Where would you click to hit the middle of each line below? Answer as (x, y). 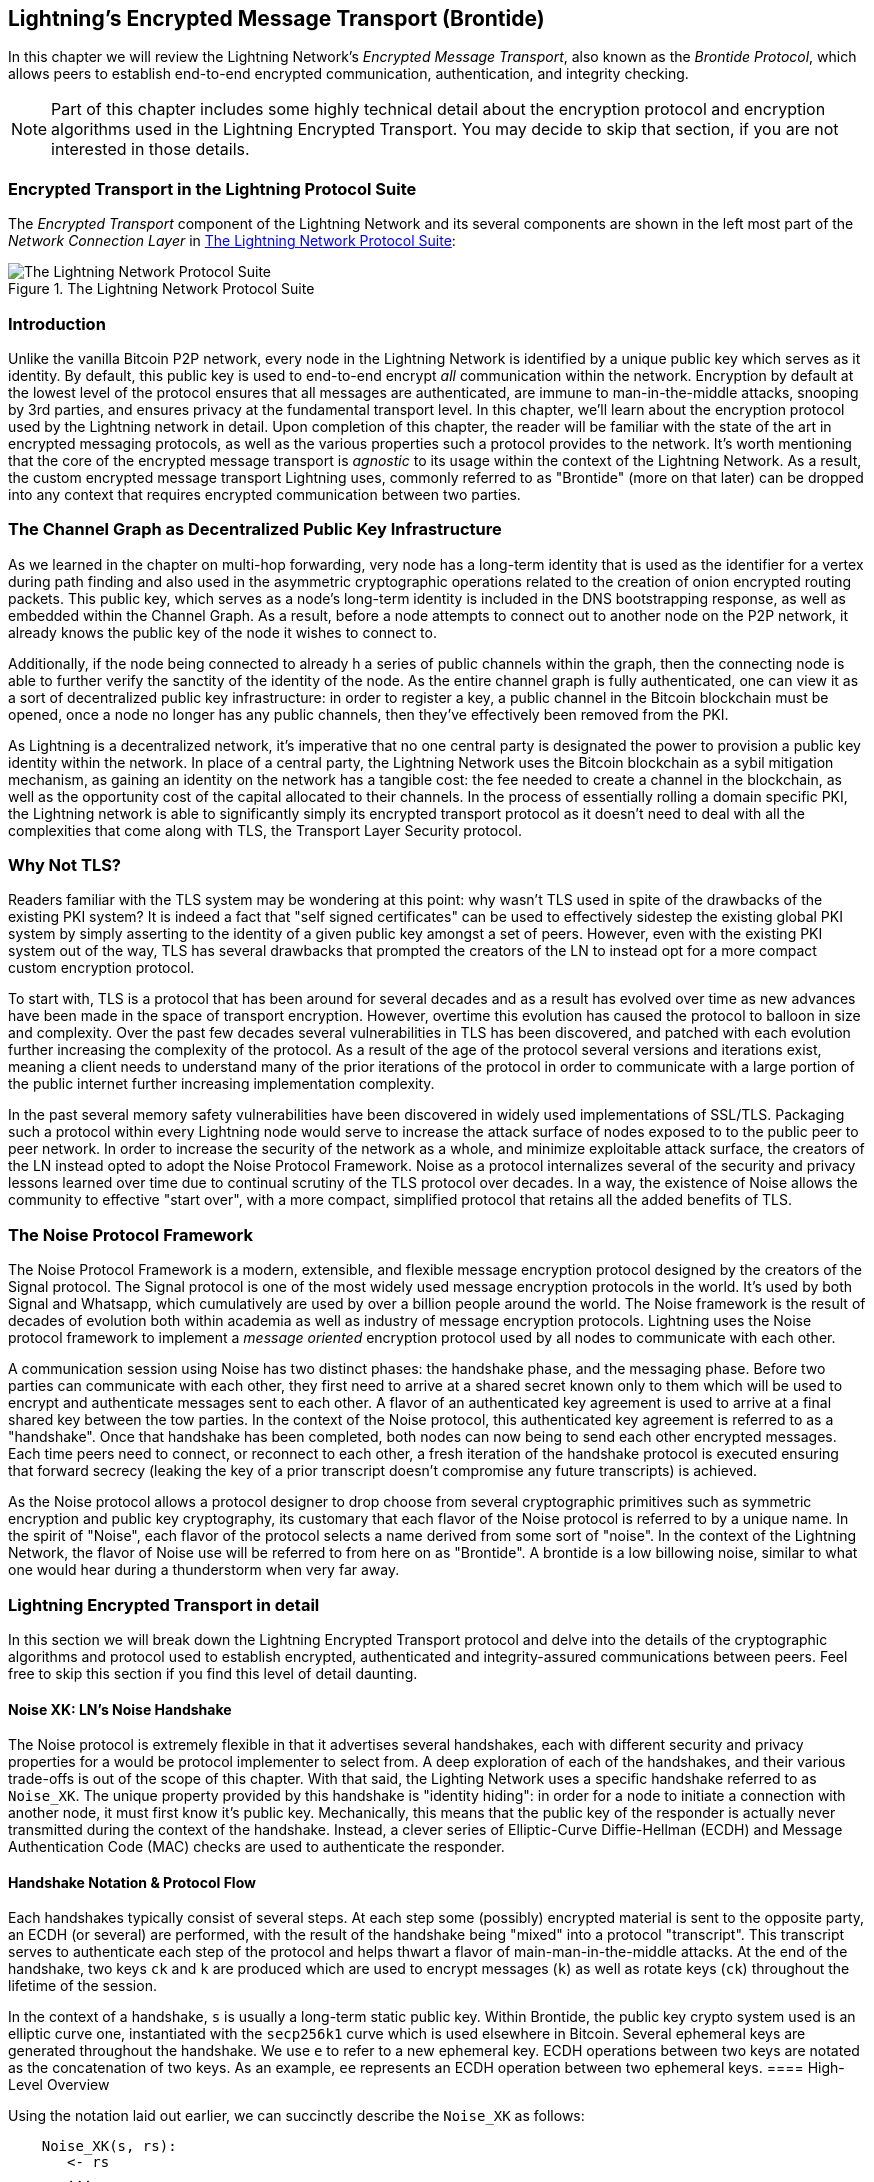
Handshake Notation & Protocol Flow (132, 1882)
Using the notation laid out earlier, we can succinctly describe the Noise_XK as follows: (296, 2116)
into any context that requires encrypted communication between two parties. (264, 494)
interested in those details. (150, 149)
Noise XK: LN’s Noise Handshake (120, 1709)
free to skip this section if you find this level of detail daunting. (213, 1673)
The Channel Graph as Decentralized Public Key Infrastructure (255, 529)
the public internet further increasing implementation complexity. (221, 1084)
